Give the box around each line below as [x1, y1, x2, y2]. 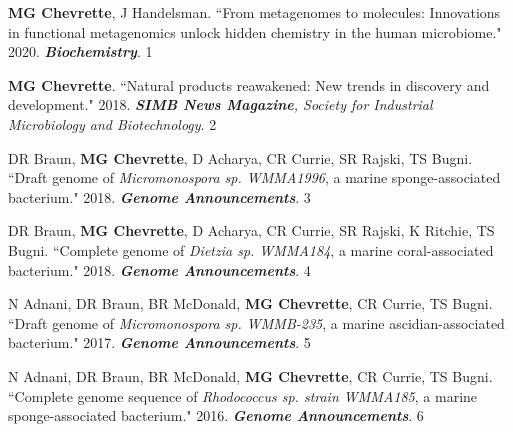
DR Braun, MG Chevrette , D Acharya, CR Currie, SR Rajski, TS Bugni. [8, 147, 473, 168]
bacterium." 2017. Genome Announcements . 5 [8, 332, 311, 353]
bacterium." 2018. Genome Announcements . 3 [8, 186, 311, 207]
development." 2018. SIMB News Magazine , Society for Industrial [8, 94, 433, 115]
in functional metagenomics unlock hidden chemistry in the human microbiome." [8, 21, 502, 42]
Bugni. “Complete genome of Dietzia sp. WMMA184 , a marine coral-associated [8, 239, 494, 260]
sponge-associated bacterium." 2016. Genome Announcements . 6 [8, 405, 424, 426]
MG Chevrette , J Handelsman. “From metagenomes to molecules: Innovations [8, 2, 501, 22]
